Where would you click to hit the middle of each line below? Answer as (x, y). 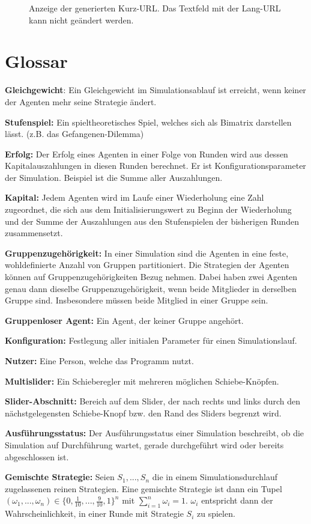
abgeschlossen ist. (37, 456)
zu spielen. (216, 513)
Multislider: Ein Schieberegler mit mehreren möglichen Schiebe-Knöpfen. (142, 381)
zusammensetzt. (34, 233)
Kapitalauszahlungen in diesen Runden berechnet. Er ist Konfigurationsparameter (155, 166)
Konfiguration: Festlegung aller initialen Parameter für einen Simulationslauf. (151, 340)
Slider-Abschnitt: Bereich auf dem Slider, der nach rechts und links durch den (153, 401)
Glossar (36, 61)
